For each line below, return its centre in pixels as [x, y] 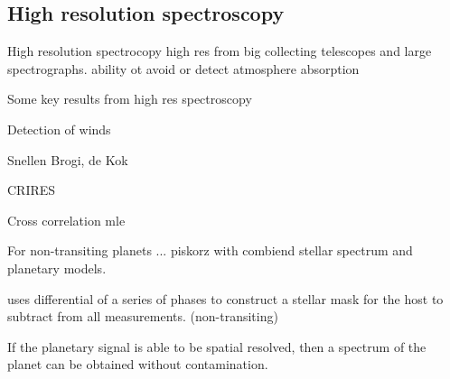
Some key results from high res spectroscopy [130, 99]
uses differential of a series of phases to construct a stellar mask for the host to [225, 298]
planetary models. [57, 268]
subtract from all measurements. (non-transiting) [143, 316]
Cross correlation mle [66, 220]
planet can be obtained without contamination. [138, 364]
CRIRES [32, 190]
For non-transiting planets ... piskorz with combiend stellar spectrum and [210, 250]
